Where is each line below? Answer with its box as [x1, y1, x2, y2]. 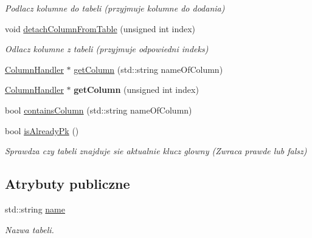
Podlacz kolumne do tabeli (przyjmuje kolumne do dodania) [5, 2, 225, 14]
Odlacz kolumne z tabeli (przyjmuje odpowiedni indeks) [5, 42, 209, 55]
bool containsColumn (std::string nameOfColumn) [5, 103, 192, 116]
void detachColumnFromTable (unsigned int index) [5, 22, 196, 35]
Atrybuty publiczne [5, 174, 130, 193]
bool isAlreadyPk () [5, 124, 79, 137]
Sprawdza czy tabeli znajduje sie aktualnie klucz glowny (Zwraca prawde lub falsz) [5, 144, 307, 157]
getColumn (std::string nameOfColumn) [74, 63, 223, 75]
